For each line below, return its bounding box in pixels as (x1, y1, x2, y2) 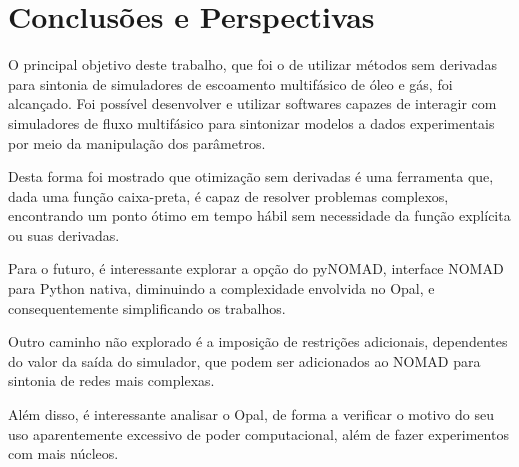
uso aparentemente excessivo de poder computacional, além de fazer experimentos (8, 423, 509, 444)
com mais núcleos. (8, 443, 119, 464)
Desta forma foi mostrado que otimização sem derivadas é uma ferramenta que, (8, 166, 494, 187)
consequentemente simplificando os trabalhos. (8, 297, 286, 318)
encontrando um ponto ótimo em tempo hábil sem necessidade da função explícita (8, 205, 511, 226)
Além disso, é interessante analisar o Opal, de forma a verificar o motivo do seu (8, 404, 494, 425)
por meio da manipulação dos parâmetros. (8, 132, 266, 153)
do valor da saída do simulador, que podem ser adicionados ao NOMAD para (8, 350, 481, 371)
